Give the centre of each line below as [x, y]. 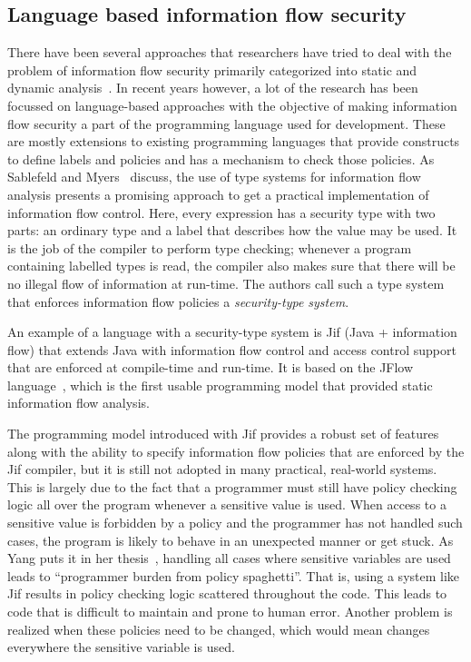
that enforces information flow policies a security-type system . [178, 301]
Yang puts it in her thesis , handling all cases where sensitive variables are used [229, 558]
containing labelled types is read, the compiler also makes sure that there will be [231, 266]
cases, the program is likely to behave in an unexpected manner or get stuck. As [231, 540]
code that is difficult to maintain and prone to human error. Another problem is [230, 612]
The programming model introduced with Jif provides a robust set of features [223, 434]
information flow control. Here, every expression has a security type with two [221, 212]
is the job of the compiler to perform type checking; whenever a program [210, 247]
